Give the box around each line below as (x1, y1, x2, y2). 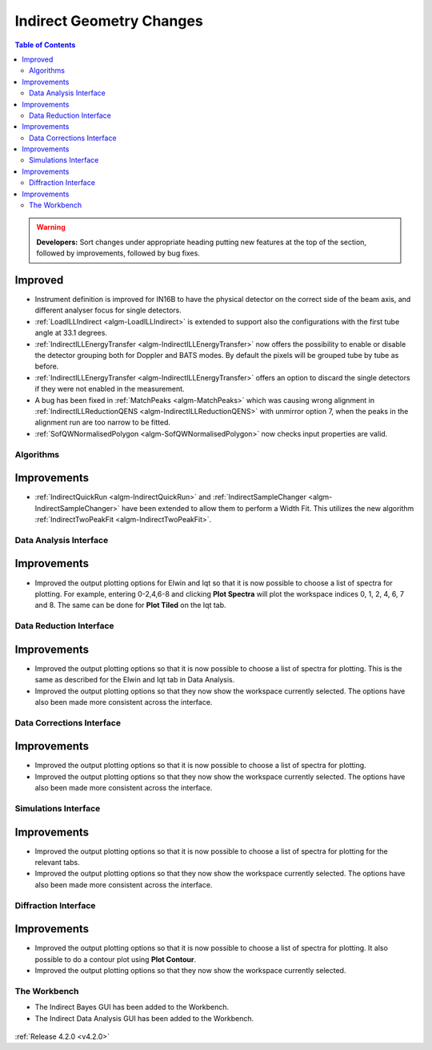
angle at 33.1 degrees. (34, 328, 108, 338)
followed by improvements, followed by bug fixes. (36, 248, 200, 258)
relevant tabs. (34, 858, 80, 867)
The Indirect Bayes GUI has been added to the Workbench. (34, 1002, 230, 1012)
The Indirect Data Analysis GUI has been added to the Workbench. (34, 1013, 254, 1023)
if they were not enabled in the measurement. (34, 384, 185, 394)
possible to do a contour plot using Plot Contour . (34, 954, 196, 964)
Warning (36, 223, 66, 232)
